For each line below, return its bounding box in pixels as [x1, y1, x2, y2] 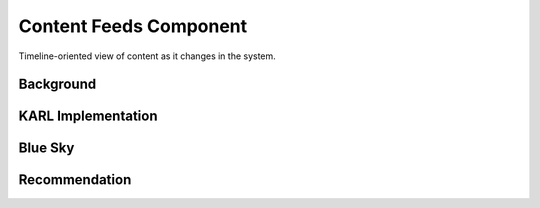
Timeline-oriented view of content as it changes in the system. [18, 50, 277, 62]
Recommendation [18, 171, 132, 189]
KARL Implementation [18, 108, 158, 125]
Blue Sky [18, 140, 75, 157]
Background [18, 76, 97, 93]
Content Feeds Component [18, 15, 248, 37]
